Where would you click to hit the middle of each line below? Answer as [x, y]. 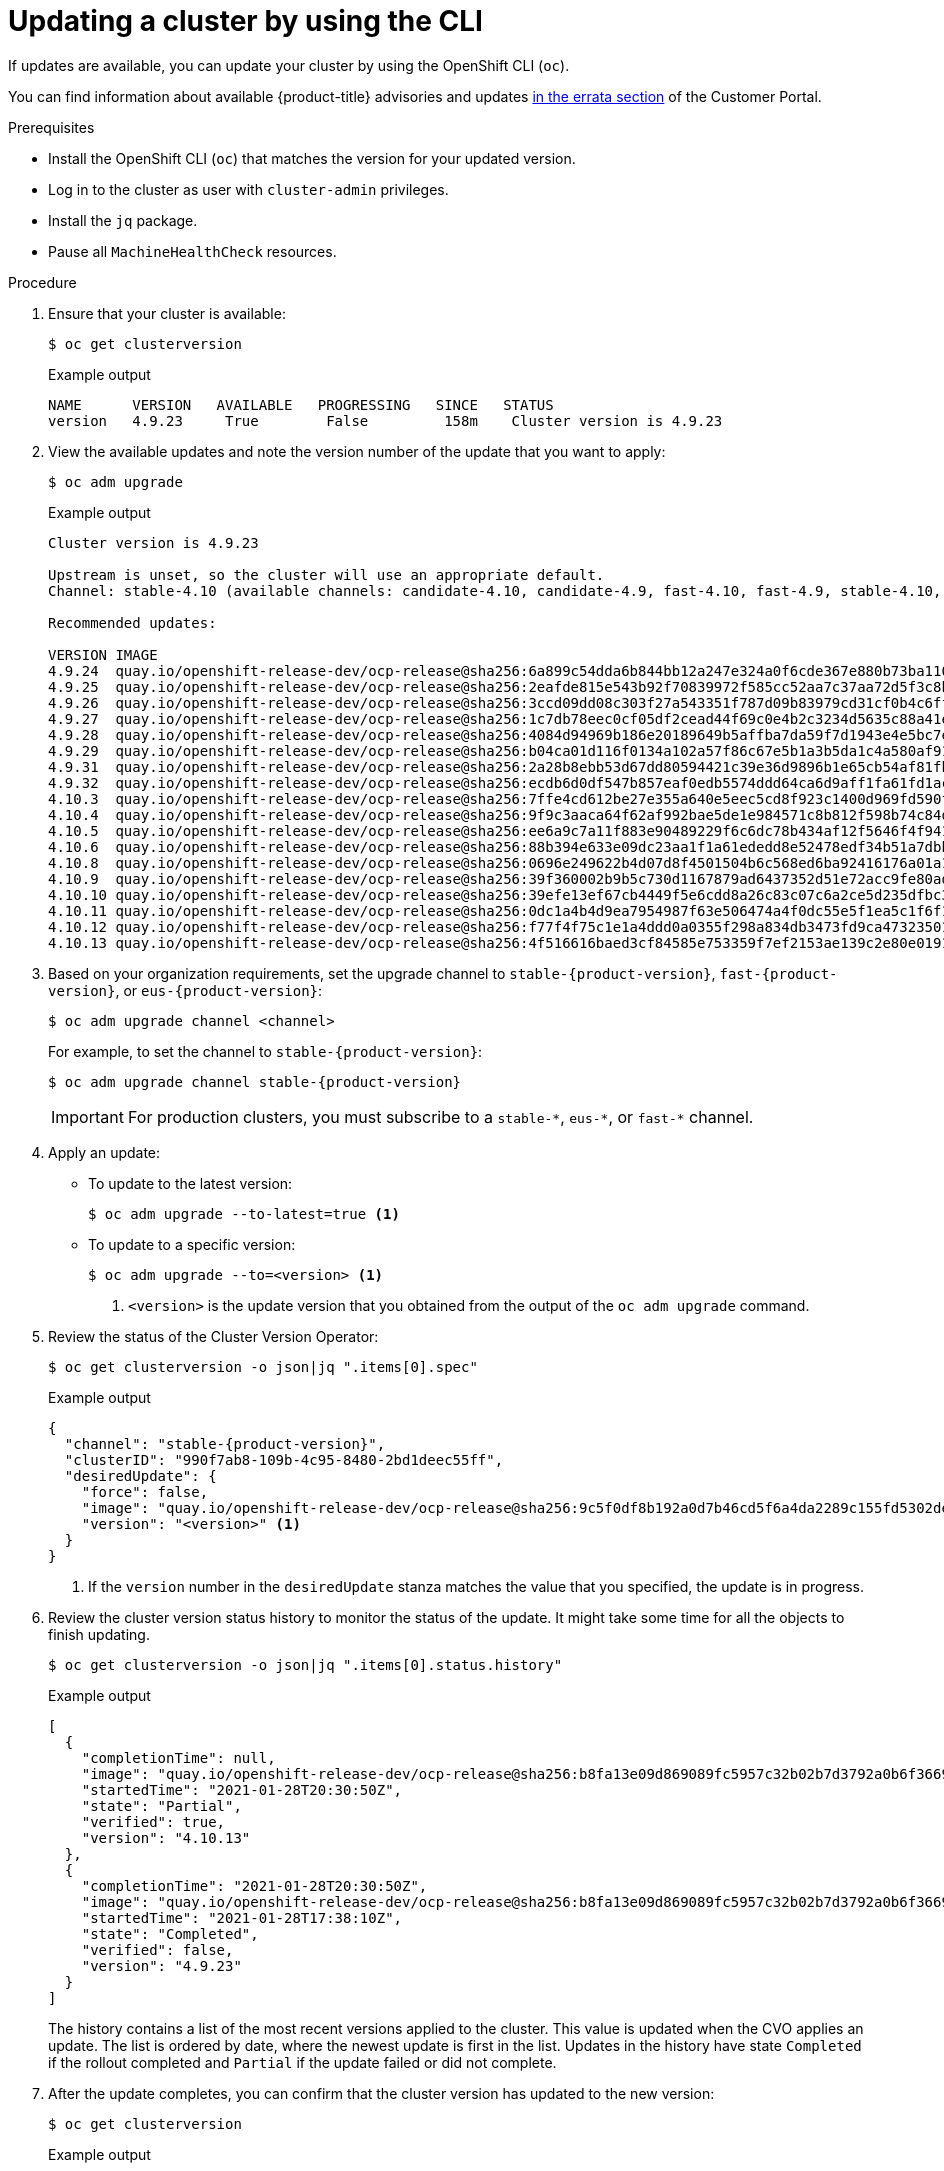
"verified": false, [157, 1949]
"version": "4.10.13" [166, 1837]
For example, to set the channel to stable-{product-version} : [265, 1051]
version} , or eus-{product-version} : [185, 990]
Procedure [42, 282]
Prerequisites [51, 127]
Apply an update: [104, 1152]
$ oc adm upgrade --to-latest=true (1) [244, 1213]
